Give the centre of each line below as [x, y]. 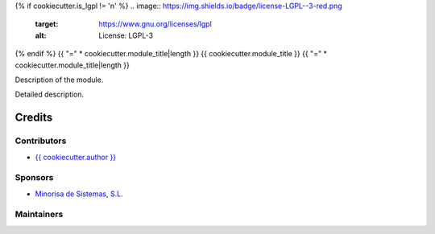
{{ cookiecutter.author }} [76, 157]
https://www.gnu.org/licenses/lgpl [155, 24]
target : [47, 24]
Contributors [41, 141]
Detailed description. [50, 94]
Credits [34, 118]
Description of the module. [59, 80]
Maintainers [39, 215]
